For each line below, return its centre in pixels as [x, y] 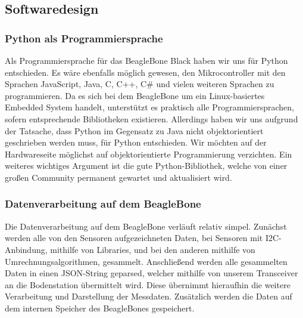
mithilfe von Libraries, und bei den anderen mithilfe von [153, 249]
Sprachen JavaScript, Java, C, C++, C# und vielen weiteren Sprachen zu [140, 84]
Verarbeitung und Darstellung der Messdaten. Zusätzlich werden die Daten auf [149, 296]
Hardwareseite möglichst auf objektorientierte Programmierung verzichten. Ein [149, 154]
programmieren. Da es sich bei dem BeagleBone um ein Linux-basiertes [135, 95]
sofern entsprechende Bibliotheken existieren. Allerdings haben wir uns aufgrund [151, 118]
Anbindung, [26, 249]
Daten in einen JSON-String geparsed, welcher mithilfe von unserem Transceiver [151, 273]
